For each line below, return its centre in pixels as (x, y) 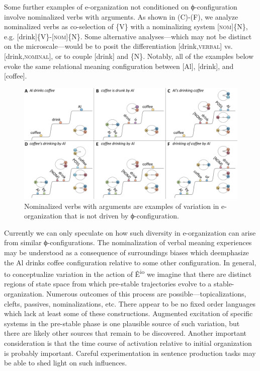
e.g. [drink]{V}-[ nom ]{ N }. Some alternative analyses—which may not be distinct (128, 36)
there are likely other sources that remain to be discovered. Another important (125, 333)
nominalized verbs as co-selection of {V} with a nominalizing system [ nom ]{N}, (126, 26)
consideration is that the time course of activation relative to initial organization (128, 343)
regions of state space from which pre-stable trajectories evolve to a (108, 284)
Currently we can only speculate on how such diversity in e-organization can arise (130, 232)
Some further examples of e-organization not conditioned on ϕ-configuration (121, 7)
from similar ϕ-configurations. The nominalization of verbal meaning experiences (128, 242)
